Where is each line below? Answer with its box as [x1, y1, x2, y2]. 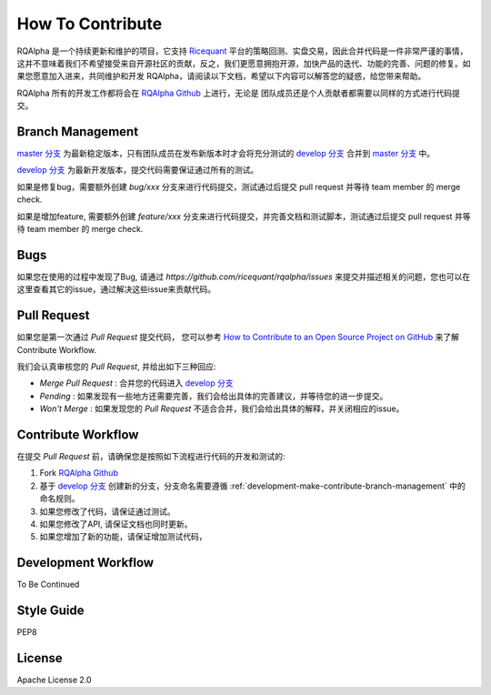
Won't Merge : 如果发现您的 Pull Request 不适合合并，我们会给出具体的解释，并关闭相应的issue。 [39, 403, 405, 414]
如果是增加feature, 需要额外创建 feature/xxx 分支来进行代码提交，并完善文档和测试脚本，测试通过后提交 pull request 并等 [16, 210, 471, 222]
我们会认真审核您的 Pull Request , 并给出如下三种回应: [16, 360, 216, 372]
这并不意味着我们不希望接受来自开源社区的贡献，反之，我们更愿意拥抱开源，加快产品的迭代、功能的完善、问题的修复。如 [16, 57, 471, 68]
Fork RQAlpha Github [39, 468, 118, 478]
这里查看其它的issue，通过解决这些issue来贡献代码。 [16, 284, 216, 295]
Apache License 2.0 [16, 674, 92, 686]
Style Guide [16, 603, 85, 619]
